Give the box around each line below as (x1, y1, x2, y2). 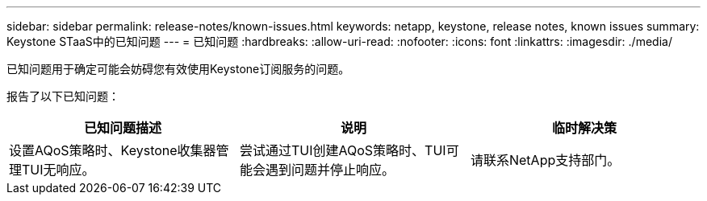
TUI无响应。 (22, 162, 95, 178)
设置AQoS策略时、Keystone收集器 (9, 142, 216, 158)
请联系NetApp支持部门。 (470, 152, 621, 168)
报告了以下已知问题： (6, 89, 119, 103)
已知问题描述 (83, 120, 161, 136)
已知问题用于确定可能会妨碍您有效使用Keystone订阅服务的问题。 (6, 62, 350, 76)
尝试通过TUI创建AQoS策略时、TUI (239, 142, 446, 158)
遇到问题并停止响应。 (265, 162, 395, 178)
